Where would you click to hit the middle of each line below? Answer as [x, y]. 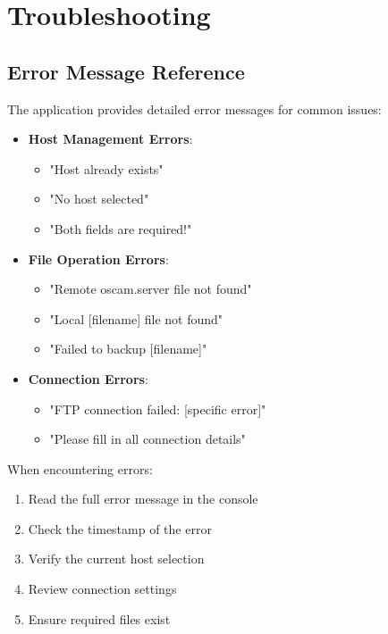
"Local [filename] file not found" [136, 318]
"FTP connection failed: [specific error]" [158, 409]
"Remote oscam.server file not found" [151, 289]
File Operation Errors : [98, 259]
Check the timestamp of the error [120, 528]
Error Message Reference [126, 71]
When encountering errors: [80, 468]
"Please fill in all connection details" [148, 439]
